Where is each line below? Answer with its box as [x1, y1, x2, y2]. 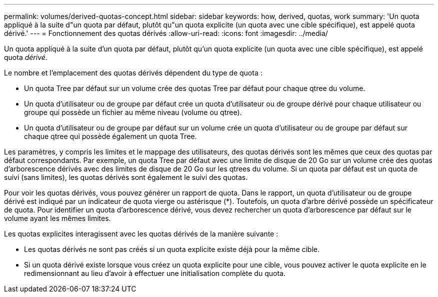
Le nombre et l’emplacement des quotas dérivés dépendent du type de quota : [4, 68, 262, 77]
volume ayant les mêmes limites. [4, 214, 111, 222]
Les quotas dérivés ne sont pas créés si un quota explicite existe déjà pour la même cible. [24, 245, 320, 253]
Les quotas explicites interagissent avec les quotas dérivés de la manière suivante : [4, 229, 278, 238]
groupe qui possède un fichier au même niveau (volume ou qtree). [24, 108, 242, 116]
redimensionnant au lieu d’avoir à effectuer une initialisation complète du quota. [24, 269, 285, 277]
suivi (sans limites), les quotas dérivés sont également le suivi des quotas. [4, 173, 248, 181]
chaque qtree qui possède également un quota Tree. [24, 132, 197, 140]
